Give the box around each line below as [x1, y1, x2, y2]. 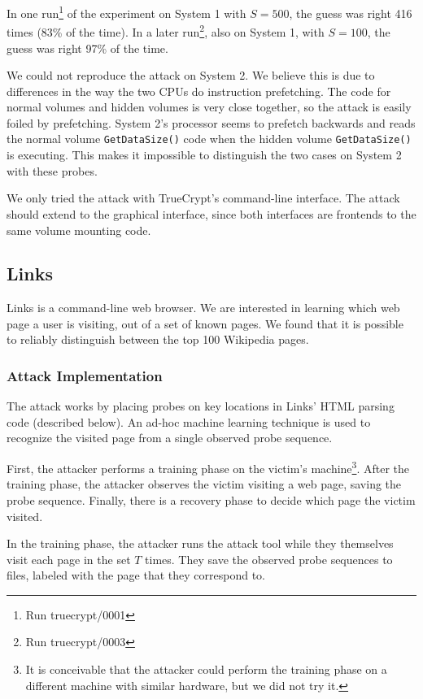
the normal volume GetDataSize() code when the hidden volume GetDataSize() [7, 130, 412, 147]
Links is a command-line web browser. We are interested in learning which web [7, 299, 400, 316]
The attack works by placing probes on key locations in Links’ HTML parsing [7, 397, 395, 415]
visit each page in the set [7, 550, 131, 567]
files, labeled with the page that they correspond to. [7, 567, 265, 584]
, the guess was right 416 [289, 4, 412, 21]
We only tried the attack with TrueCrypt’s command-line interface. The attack [7, 189, 400, 206]
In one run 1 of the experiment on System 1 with [7, 2, 246, 21]
